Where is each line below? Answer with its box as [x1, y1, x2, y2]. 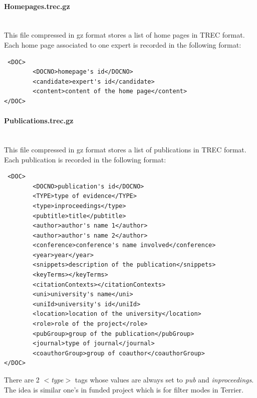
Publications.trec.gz [4, 115, 74, 126]
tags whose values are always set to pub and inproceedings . [75, 374, 254, 384]
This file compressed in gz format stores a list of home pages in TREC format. [4, 30, 245, 40]
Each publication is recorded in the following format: [4, 154, 166, 164]
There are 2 [4, 374, 40, 384]
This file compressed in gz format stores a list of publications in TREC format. [4, 144, 246, 154]
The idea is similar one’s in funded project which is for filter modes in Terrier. [4, 384, 243, 394]
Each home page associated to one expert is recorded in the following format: [4, 39, 241, 50]
